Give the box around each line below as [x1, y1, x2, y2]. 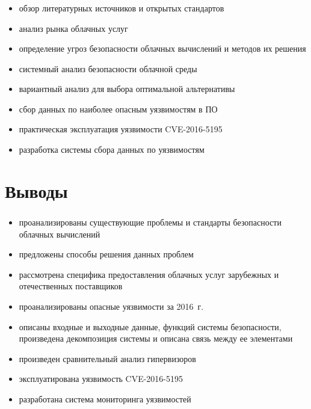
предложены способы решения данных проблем [19, 248, 194, 260]
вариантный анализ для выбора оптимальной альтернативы [19, 82, 235, 95]
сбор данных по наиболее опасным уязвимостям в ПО [19, 102, 218, 115]
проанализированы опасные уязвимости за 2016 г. [19, 300, 204, 312]
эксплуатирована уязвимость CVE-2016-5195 [19, 372, 183, 385]
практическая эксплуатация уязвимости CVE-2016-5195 [19, 123, 223, 135]
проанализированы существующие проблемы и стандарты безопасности [19, 215, 282, 228]
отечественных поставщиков [19, 280, 123, 292]
